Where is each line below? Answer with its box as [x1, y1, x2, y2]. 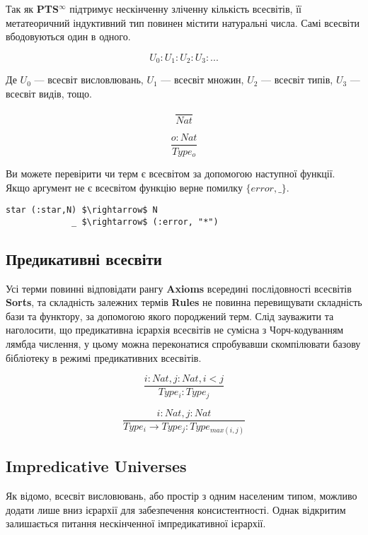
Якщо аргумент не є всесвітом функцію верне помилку [6, 180, 243, 194]
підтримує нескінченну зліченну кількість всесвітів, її [69, 1, 301, 16]
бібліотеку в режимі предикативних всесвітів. [6, 350, 202, 365]
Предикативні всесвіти [6, 247, 162, 269]
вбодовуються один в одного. [6, 29, 131, 44]
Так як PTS [6, 1, 59, 16]
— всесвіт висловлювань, [34, 72, 144, 87]
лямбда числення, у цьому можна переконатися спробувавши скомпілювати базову [6, 336, 361, 351]
